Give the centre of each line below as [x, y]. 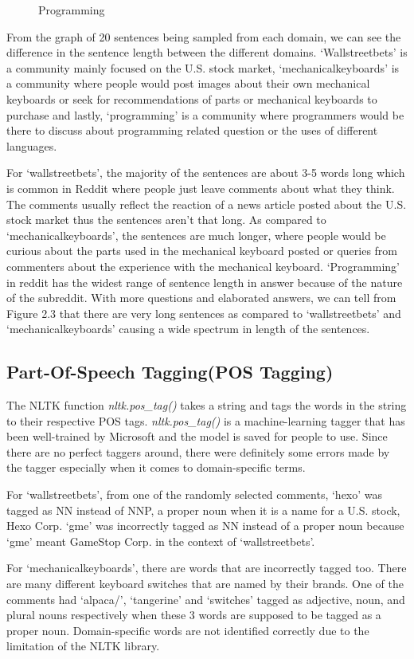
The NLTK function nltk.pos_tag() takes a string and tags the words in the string [207, 405]
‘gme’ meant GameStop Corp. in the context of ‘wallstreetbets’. [161, 541]
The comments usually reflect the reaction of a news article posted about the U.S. [207, 204]
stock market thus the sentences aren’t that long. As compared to [166, 220]
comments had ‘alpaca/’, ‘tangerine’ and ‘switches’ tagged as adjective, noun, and [206, 599]
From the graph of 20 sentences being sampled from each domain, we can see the [204, 36]
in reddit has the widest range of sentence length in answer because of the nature [205, 282]
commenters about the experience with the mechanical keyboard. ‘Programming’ [203, 266]
